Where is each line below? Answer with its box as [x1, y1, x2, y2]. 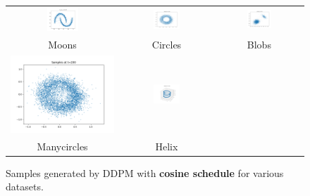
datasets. [6, 179, 44, 194]
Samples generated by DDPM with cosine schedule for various [6, 165, 284, 180]
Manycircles [37, 138, 88, 153]
